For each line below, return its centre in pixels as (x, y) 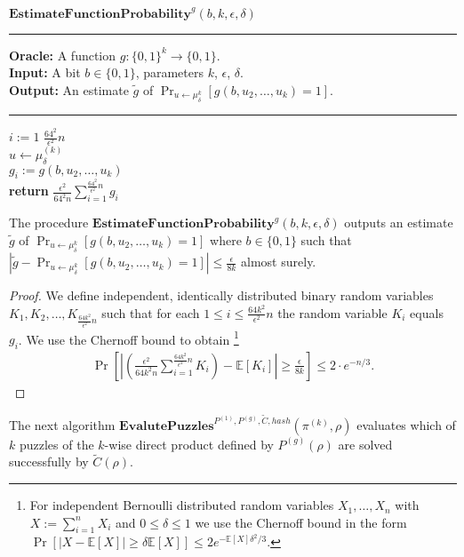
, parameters (169, 72)
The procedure (49, 223)
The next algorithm (62, 424)
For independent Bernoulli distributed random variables (182, 505)
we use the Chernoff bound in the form (301, 522)
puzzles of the (56, 444)
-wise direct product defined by (189, 444)
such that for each (151, 312)
